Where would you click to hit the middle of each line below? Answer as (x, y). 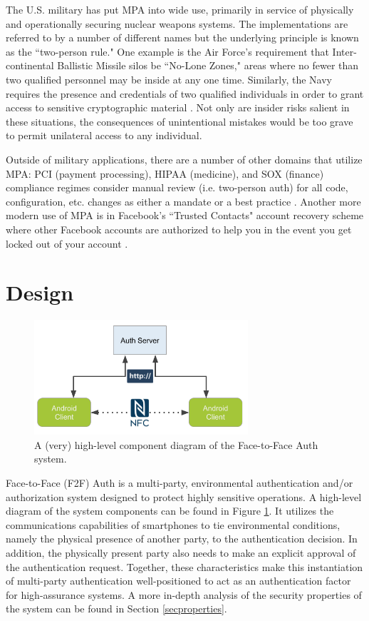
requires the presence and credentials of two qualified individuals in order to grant (185, 93)
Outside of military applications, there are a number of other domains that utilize (184, 159)
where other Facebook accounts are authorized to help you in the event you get (179, 229)
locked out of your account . (67, 243)
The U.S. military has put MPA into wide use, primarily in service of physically (180, 9)
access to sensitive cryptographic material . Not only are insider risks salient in (178, 107)
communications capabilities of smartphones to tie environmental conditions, (173, 524)
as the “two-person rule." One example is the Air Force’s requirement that (167, 51)
